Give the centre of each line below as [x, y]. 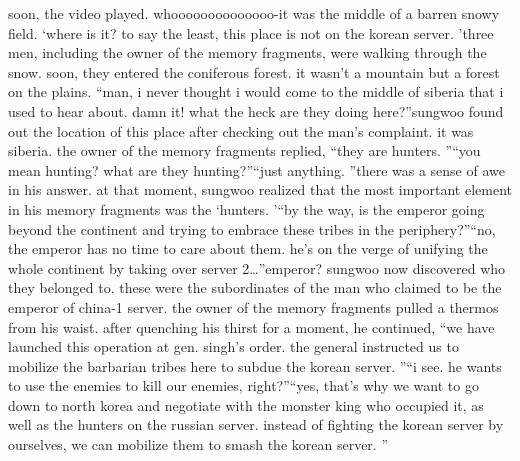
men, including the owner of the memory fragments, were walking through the [247, 52]
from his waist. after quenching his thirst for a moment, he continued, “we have [251, 326]
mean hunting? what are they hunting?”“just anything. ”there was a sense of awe [256, 169]
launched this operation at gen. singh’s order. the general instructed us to [233, 346]
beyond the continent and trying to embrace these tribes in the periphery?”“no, [252, 228]
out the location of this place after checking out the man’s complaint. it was [241, 130]
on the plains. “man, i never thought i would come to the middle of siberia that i [256, 91]
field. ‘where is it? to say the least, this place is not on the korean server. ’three [251, 32]
